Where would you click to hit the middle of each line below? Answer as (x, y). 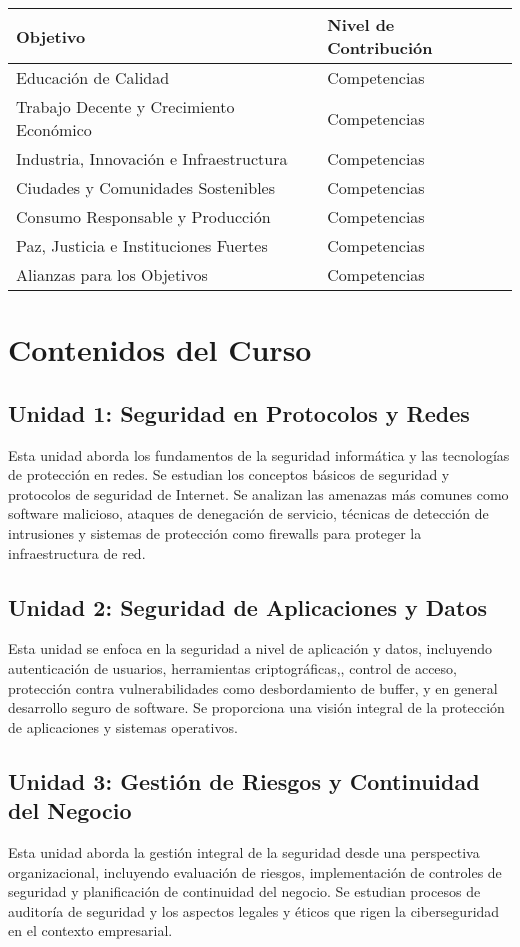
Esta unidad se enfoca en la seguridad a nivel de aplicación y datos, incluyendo (250, 648)
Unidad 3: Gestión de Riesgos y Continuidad (244, 780)
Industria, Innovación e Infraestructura (152, 158)
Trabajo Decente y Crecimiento (125, 106)
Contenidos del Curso (160, 349)
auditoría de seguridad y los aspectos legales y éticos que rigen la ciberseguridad (254, 910)
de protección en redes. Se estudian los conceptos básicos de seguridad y (229, 474)
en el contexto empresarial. (90, 930)
